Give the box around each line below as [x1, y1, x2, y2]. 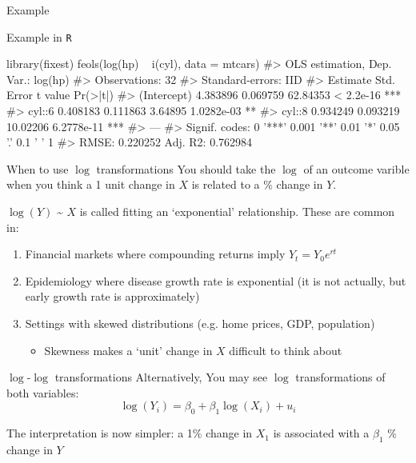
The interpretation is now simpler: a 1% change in [6, 425, 253, 441]
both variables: [6, 384, 79, 401]
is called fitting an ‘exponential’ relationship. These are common [79, 203, 395, 219]
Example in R [6, 28, 72, 45]
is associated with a [273, 425, 370, 441]
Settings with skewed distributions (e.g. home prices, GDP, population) [25, 314, 375, 331]
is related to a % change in [191, 176, 323, 193]
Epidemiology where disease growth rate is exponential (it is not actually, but [25, 272, 406, 289]
